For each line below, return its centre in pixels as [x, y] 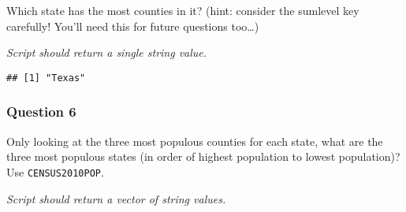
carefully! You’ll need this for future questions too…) [133, 26]
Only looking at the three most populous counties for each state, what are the [195, 141]
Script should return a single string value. [107, 52]
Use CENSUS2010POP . [55, 171]
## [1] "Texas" [46, 78]
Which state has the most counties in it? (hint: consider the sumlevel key [183, 10]
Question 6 [41, 112]
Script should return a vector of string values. [116, 198]
